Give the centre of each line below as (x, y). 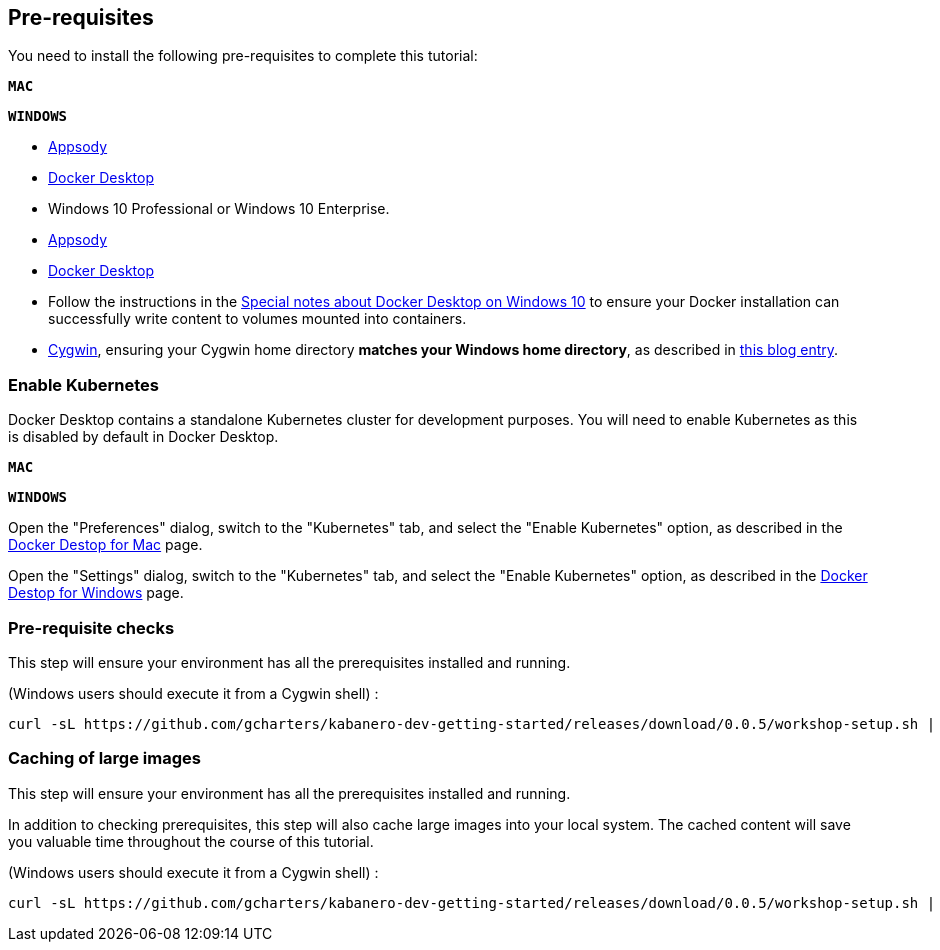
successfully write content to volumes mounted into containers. (257, 319)
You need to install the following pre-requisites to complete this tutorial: (243, 56)
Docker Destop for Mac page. (105, 545)
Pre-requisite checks (91, 627)
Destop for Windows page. (96, 593)
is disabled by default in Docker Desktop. (143, 437)
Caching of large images (104, 758)
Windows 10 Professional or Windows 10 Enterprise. (219, 209)
